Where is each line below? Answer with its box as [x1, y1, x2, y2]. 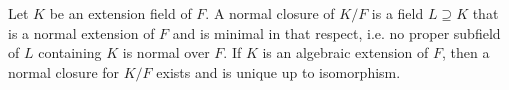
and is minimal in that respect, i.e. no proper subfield [172, 22, 501, 43]
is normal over [122, 42, 210, 63]
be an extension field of [49, 3, 192, 23]
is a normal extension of [8, 22, 155, 43]
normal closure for [8, 61, 120, 82]
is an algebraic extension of [262, 42, 429, 63]
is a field [371, 3, 424, 23]
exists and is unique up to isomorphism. [156, 61, 401, 82]
